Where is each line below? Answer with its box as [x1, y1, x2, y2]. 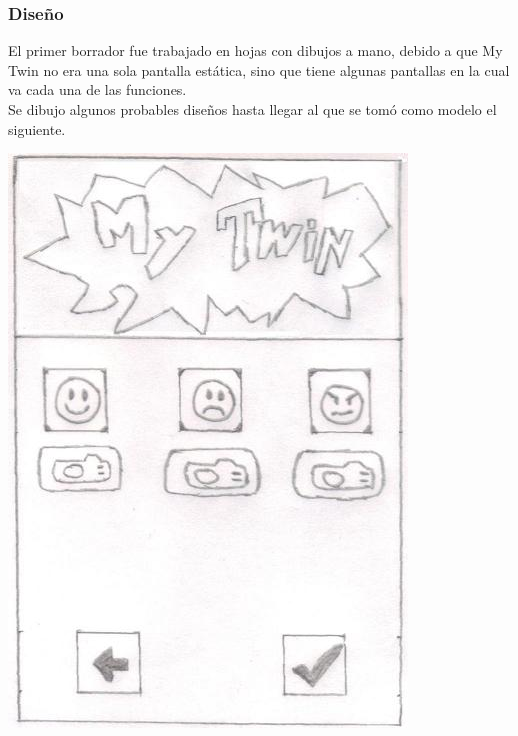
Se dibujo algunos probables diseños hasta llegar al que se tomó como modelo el [8, 99, 497, 119]
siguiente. [8, 118, 66, 139]
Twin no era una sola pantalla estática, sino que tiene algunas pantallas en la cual [8, 59, 510, 80]
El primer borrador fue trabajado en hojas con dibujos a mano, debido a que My [8, 40, 503, 61]
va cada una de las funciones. [8, 79, 187, 100]
